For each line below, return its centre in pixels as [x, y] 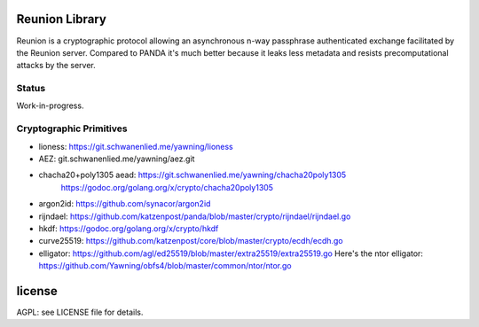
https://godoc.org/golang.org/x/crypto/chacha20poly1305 [167, 187]
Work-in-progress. [50, 105]
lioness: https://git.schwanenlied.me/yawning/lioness [136, 146]
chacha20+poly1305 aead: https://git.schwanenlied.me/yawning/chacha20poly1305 [192, 175]
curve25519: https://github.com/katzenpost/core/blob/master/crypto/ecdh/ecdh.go [191, 241]
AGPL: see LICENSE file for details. [80, 312]
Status [31, 89]
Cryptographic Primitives [72, 128]
